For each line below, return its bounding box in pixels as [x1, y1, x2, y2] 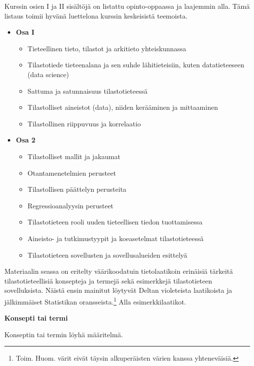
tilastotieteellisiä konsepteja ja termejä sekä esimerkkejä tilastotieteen [4, 275, 212, 285]
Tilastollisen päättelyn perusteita [27, 184, 127, 194]
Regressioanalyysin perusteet [27, 200, 114, 210]
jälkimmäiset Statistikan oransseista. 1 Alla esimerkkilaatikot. [4, 295, 186, 306]
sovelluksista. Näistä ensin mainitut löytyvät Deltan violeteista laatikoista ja [4, 285, 233, 295]
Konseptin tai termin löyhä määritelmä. [4, 329, 123, 339]
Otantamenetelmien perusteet [27, 167, 116, 178]
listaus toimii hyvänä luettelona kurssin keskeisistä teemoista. [4, 10, 188, 20]
